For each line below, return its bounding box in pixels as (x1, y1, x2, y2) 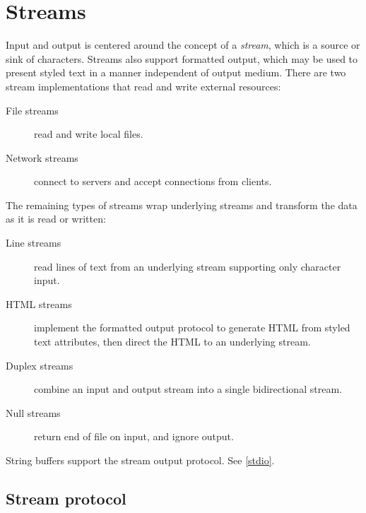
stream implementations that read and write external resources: (6, 78, 281, 93)
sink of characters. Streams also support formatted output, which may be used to (6, 51, 358, 66)
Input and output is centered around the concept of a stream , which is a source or (6, 37, 360, 52)
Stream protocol (6, 487, 126, 509)
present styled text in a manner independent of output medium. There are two (6, 65, 346, 80)
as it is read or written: (6, 211, 106, 226)
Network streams (6, 150, 78, 165)
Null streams (6, 405, 61, 420)
